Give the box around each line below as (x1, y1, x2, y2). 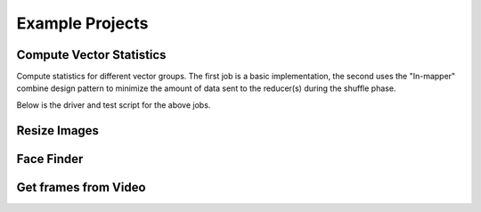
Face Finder (16, 151, 84, 167)
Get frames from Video (16, 179, 146, 195)
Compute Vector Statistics (16, 47, 167, 62)
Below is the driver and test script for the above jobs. (16, 99, 211, 110)
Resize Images (16, 123, 100, 138)
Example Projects (16, 13, 149, 33)
